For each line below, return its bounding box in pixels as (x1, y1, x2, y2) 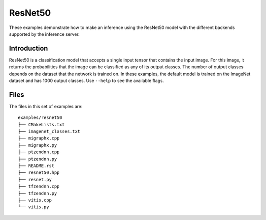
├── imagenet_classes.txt (18, 129, 81, 135)
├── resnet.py (18, 177, 52, 182)
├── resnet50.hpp (18, 170, 60, 175)
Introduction (9, 44, 48, 53)
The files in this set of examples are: (9, 103, 83, 109)
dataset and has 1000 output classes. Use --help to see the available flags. (9, 78, 164, 83)
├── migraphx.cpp (18, 136, 60, 141)
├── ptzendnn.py (18, 156, 57, 162)
